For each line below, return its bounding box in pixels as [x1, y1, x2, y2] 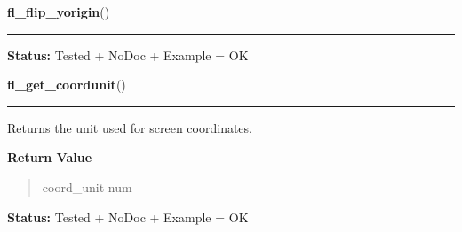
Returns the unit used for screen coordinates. [7, 118, 252, 136]
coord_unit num [42, 177, 132, 196]
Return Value [7, 148, 92, 166]
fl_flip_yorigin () [7, 3, 110, 20]
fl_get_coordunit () [7, 75, 126, 94]
